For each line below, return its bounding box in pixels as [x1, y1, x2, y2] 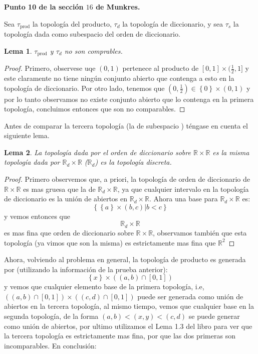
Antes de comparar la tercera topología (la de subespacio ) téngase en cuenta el [4, 120, 248, 131]
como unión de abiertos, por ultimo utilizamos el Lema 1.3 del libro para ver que [4, 320, 252, 331]
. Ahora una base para [149, 193, 218, 204]
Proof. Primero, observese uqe [4, 63, 96, 73]
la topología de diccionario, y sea [122, 18, 223, 29]
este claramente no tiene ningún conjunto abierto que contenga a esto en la [4, 72, 234, 83]
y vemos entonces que [4, 210, 70, 221]
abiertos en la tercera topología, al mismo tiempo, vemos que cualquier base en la [4, 301, 254, 311]
